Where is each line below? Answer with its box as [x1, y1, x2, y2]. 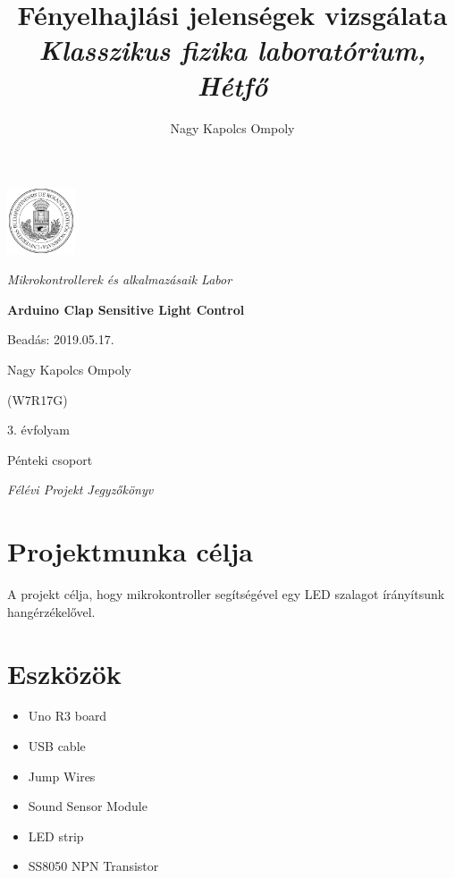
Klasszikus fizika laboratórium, [38, 31, 426, 69]
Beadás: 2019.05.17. [7, 330, 114, 349]
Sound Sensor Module [28, 797, 147, 815]
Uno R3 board [28, 706, 107, 725]
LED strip [28, 826, 84, 845]
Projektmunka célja [7, 533, 253, 570]
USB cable [28, 737, 86, 756]
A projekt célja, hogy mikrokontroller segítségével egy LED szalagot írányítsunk [7, 585, 445, 604]
